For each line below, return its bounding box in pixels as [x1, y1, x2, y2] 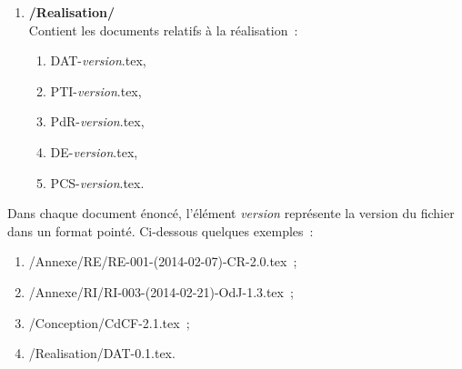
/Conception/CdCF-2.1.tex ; [28, 313, 190, 332]
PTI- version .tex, [50, 81, 142, 100]
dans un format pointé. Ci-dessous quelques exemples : [7, 221, 314, 240]
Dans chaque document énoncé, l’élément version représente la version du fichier [7, 204, 455, 223]
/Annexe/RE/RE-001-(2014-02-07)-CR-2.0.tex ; [28, 252, 297, 271]
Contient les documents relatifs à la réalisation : [28, 20, 298, 39]
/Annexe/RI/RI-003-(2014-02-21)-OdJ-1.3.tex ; [28, 282, 294, 301]
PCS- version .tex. [50, 173, 145, 192]
